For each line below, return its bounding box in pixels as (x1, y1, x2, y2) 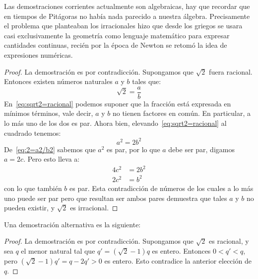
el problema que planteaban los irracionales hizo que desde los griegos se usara (4, 20, 243, 31)
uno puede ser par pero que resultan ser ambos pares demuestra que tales (4, 192, 227, 203)
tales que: (132, 76, 161, 87)
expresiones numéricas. (4, 49, 73, 60)
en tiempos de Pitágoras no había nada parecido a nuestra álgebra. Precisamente (4, 10, 250, 21)
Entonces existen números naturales (4, 76, 113, 87)
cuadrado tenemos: (4, 127, 61, 138)
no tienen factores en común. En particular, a (112, 108, 251, 118)
